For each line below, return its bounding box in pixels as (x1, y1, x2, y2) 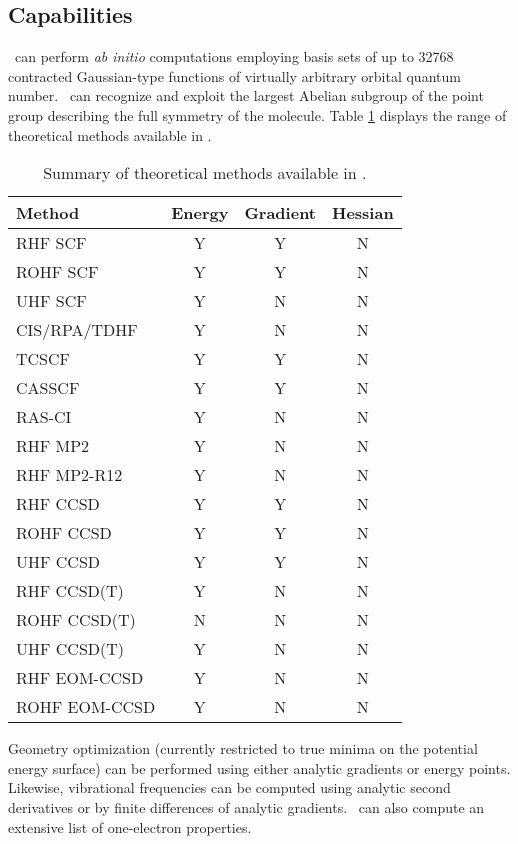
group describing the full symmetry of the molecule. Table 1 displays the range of (8, 104, 507, 125)
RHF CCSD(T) (16, 579, 124, 603)
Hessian (332, 201, 394, 225)
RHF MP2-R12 (16, 463, 123, 487)
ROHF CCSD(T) (16, 608, 136, 632)
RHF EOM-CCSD (16, 666, 144, 690)
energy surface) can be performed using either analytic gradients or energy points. (8, 757, 511, 778)
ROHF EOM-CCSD (16, 695, 156, 719)
